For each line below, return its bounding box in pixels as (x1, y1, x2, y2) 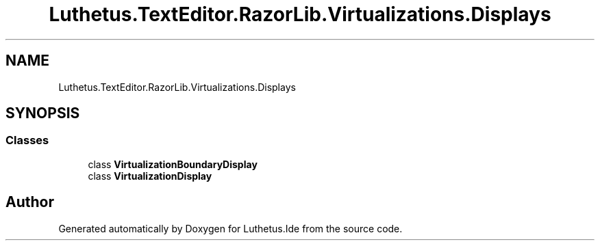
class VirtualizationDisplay (88, 169, 212, 182)
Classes (5, 133, 49, 148)
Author (5, 193, 54, 211)
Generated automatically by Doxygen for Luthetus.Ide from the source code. (58, 222, 403, 234)
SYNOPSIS (5, 105, 80, 122)
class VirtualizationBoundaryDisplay (88, 158, 258, 170)
